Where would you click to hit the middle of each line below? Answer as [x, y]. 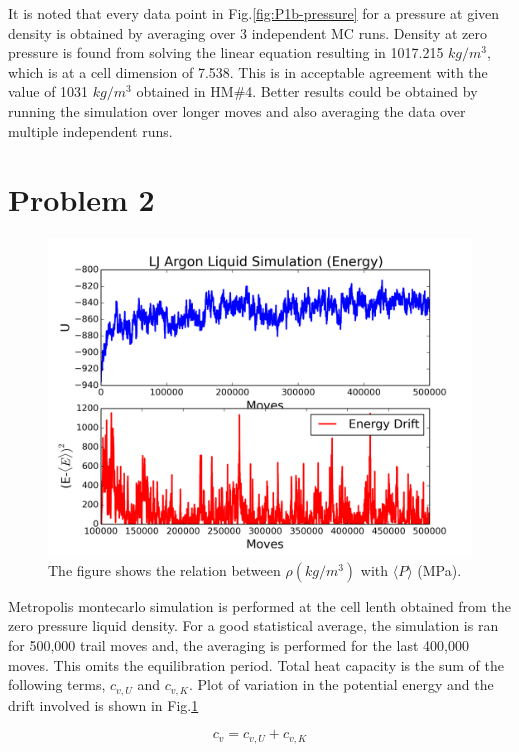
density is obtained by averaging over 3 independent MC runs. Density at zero [247, 32]
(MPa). [439, 569]
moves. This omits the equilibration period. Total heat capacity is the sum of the [256, 664]
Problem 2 [81, 199]
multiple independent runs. [90, 130]
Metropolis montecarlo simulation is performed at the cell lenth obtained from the [259, 605]
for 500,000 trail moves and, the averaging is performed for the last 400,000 [238, 645]
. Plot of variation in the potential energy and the [341, 684]
